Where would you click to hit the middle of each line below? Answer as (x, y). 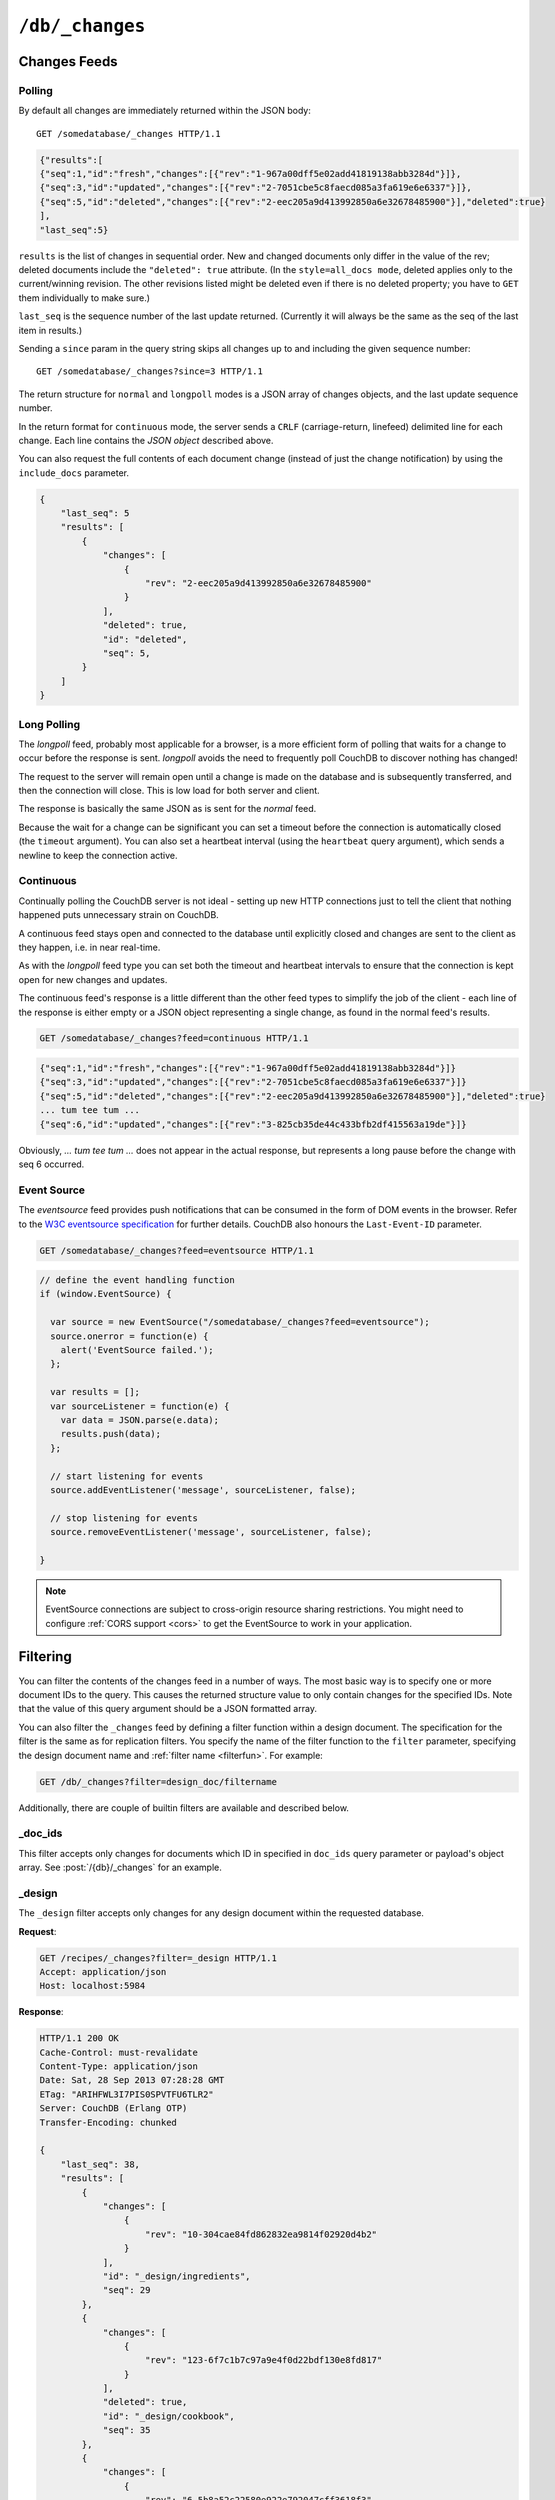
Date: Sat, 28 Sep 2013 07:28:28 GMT (132, 2080)
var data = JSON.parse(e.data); (140, 1420)
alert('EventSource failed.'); (137, 1350)
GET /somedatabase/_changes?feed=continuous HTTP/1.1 (174, 1038)
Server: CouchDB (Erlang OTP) (113, 2108)
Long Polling (49, 724)
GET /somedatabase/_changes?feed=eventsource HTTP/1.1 (176, 1250)
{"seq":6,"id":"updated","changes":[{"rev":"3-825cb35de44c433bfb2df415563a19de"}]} (253, 1124)
